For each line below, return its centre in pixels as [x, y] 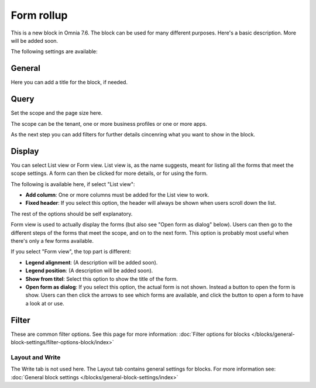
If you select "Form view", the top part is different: [71, 252]
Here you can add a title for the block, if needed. [69, 83]
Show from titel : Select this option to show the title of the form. [102, 279]
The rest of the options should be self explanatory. [72, 214]
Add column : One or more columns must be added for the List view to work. [117, 195]
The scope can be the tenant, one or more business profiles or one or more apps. [109, 123]
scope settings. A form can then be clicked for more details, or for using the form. [109, 173]
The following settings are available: [54, 51]
